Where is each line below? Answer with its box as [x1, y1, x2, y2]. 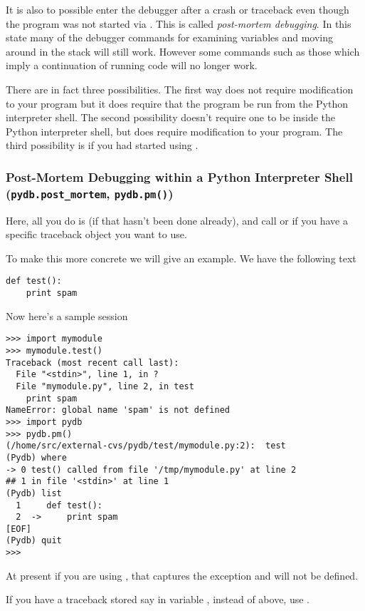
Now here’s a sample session [6, 308, 128, 323]
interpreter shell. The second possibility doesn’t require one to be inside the [6, 110, 336, 125]
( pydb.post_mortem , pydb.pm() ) [6, 184, 174, 202]
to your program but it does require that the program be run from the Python [6, 96, 348, 111]
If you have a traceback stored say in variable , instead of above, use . [6, 592, 310, 607]
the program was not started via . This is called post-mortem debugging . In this [6, 16, 351, 31]
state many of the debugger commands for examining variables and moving [6, 30, 334, 45]
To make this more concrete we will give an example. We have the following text [6, 250, 356, 265]
